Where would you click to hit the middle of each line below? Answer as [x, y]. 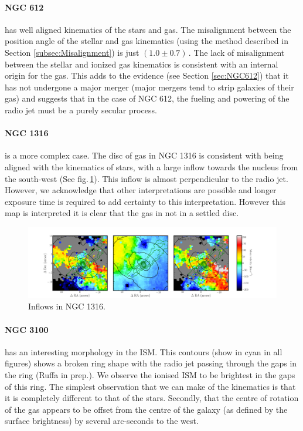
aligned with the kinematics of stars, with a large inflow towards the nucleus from [151, 166]
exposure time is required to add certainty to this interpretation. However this [145, 201]
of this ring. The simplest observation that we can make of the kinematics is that [150, 386]
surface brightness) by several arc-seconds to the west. [102, 421]
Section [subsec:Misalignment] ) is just [72, 52]
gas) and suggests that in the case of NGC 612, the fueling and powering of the [147, 98]
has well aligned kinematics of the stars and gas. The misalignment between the [148, 29]
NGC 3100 [27, 329]
